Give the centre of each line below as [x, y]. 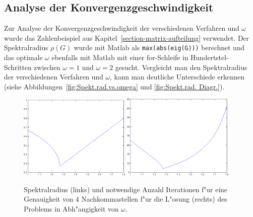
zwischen [47, 67]
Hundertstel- [210, 57]
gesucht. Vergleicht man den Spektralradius [181, 67]
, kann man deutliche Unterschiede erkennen [177, 77]
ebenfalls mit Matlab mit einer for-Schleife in [120, 57]
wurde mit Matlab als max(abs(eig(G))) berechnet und [159, 47]
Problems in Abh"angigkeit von [71, 209]
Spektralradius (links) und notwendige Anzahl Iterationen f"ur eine [126, 189]
